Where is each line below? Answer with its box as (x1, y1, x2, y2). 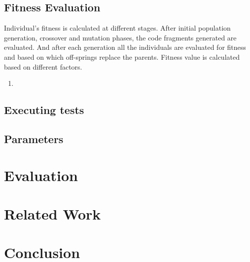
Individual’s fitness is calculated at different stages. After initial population (4, 23, 231, 33)
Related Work (4, 203, 101, 224)
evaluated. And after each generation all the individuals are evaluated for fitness (4, 42, 246, 52)
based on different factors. (4, 61, 82, 72)
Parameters (4, 131, 64, 146)
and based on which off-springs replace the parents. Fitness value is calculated (4, 51, 240, 62)
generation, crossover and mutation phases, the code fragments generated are (4, 32, 237, 42)
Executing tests (4, 102, 84, 117)
